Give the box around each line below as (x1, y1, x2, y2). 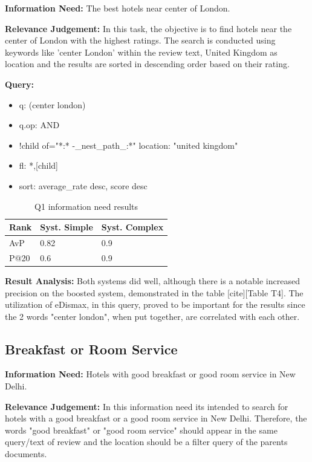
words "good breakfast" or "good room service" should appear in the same (5, 423, 278, 436)
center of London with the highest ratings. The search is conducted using (5, 34, 276, 47)
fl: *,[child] (19, 159, 58, 172)
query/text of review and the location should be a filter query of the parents (5, 435, 288, 448)
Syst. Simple (40, 221, 93, 233)
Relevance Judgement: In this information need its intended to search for (5, 400, 288, 412)
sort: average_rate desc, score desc (19, 179, 148, 192)
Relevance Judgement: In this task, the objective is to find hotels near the (5, 22, 292, 34)
